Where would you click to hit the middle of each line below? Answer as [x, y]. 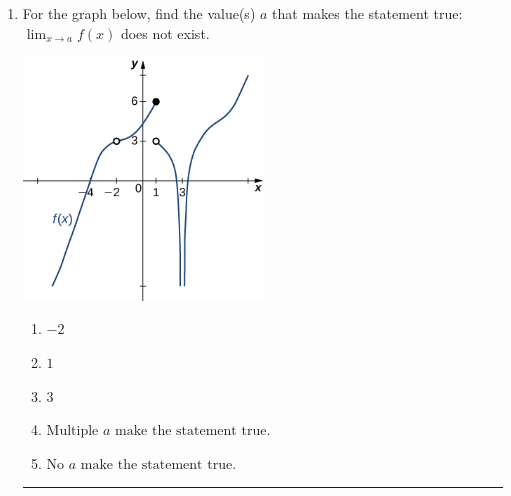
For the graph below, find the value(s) [139, 13]
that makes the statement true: [367, 13]
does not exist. [165, 32]
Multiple [72, 431]
